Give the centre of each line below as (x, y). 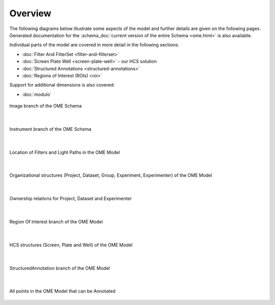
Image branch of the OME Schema (46, 106)
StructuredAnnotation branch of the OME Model (60, 268)
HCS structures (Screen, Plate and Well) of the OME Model (71, 245)
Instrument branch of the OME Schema (50, 129)
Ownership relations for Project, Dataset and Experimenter (71, 199)
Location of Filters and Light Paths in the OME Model (65, 152)
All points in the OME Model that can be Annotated (62, 291)
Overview (30, 13)
